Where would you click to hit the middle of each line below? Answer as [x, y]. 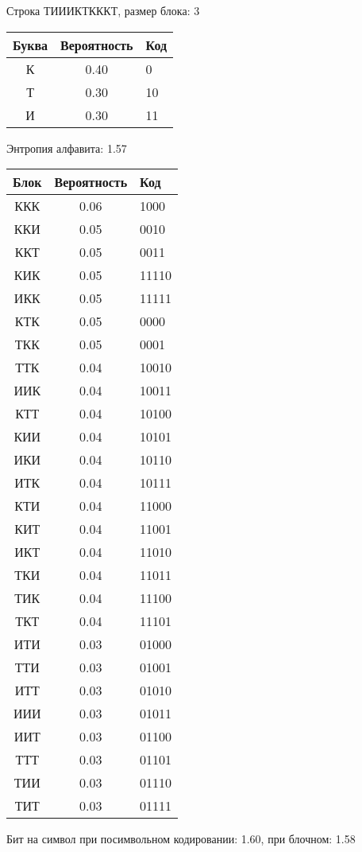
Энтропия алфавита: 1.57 [67, 148]
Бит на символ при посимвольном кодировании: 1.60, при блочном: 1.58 [181, 839]
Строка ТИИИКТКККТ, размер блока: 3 [103, 10]
